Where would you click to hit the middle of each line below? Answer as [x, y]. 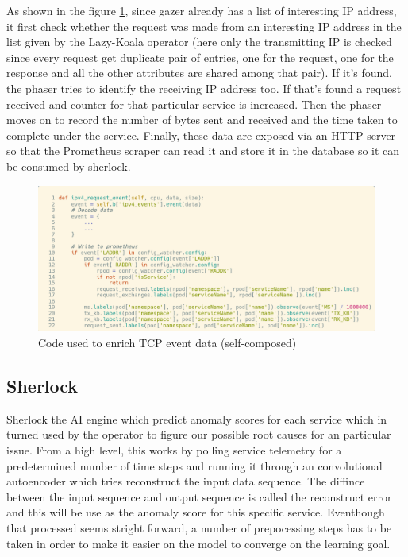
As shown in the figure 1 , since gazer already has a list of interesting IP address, [202, 10]
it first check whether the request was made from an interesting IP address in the [204, 26]
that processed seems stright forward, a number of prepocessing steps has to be [199, 527]
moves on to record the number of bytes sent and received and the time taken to [202, 120]
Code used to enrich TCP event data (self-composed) [167, 342]
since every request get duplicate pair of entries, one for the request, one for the [200, 57]
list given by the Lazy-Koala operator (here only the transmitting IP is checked [199, 42]
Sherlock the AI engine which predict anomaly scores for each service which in [197, 418]
